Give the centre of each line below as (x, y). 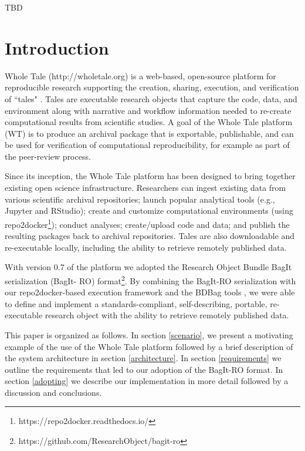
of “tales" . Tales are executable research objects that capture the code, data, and (151, 98)
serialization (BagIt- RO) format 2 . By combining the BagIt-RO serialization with (150, 280)
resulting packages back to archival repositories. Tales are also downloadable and (150, 236)
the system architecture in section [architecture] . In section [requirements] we (143, 358)
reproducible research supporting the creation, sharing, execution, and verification (152, 87)
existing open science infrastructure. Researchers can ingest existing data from (145, 188)
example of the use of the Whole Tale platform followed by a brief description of (149, 346)
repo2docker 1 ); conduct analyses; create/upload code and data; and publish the (147, 223)
